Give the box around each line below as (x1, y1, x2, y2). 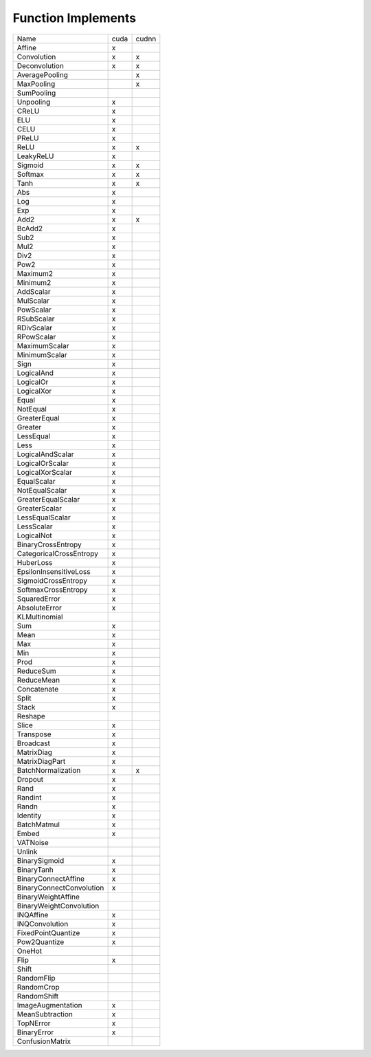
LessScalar (16, 522, 53, 531)
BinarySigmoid (16, 855, 65, 865)
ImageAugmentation (16, 1000, 82, 1010)
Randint (16, 792, 42, 802)
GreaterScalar (16, 503, 62, 513)
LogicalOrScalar (16, 458, 69, 468)
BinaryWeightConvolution (16, 901, 100, 910)
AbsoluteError (16, 603, 62, 612)
